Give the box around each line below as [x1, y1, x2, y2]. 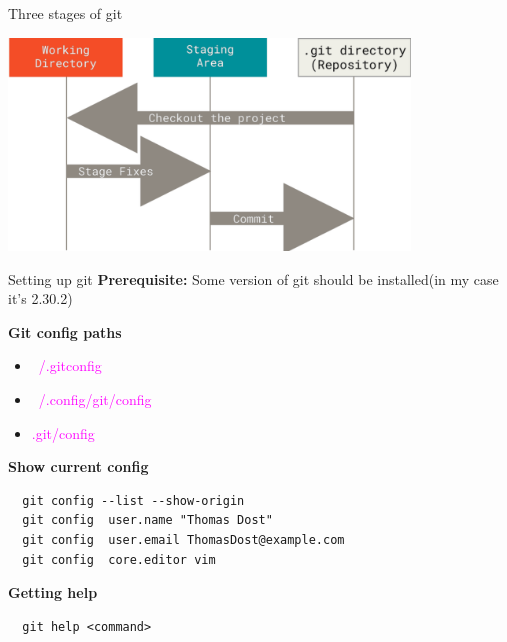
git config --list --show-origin [22, 493, 245, 508]
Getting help [8, 582, 98, 603]
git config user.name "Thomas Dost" [22, 513, 273, 528]
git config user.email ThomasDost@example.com [22, 532, 345, 547]
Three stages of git [8, 3, 123, 23]
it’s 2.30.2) [8, 288, 73, 309]
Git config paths [8, 321, 122, 342]
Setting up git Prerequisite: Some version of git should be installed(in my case [8, 268, 499, 289]
